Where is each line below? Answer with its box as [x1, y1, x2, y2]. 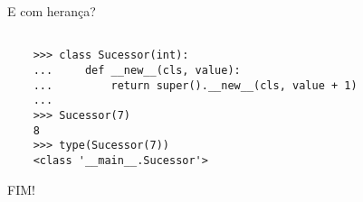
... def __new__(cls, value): [33, 63, 241, 77]
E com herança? [7, 2, 96, 20]
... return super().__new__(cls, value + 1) [33, 78, 358, 92]
